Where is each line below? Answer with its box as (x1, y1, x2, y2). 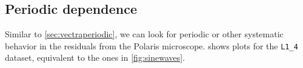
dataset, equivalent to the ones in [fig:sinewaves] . (5, 51, 185, 64)
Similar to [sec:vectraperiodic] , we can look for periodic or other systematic (5, 28, 284, 40)
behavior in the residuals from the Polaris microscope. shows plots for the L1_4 (5, 39, 298, 52)
